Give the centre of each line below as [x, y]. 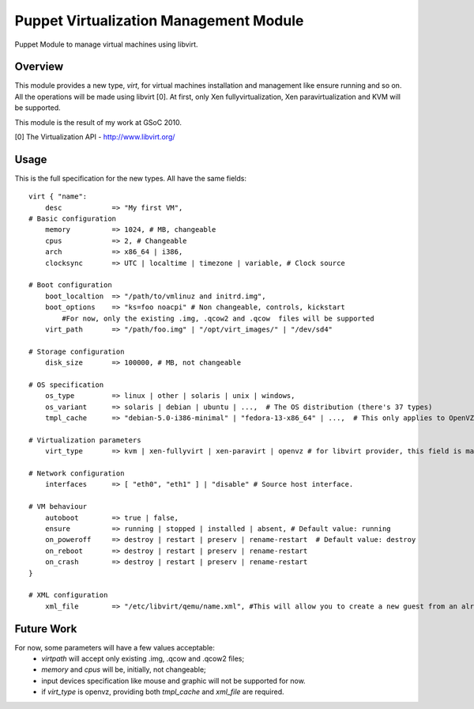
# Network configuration [77, 474]
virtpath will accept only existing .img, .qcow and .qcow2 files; [143, 659]
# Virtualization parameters [85, 440]
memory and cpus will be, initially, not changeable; [124, 669]
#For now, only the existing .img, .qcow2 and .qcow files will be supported [218, 318]
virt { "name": [58, 197]
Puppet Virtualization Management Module [159, 21]
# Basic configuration [73, 219]
